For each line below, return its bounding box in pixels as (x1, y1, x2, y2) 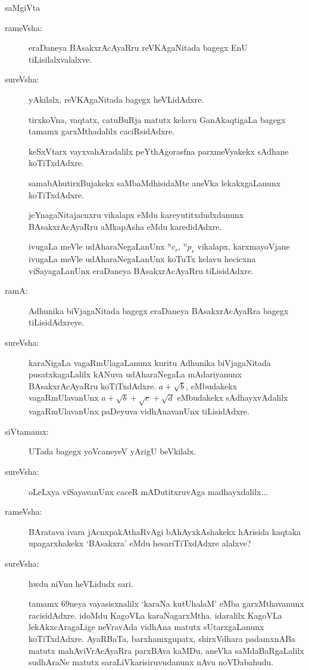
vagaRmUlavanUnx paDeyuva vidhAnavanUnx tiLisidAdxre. (29, 405, 249, 417)
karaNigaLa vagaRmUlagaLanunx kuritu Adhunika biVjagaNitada (29, 356, 271, 368)
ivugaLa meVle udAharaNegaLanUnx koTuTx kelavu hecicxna (29, 253, 256, 265)
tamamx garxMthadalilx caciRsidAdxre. (29, 125, 174, 137)
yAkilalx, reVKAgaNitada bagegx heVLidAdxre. (29, 93, 204, 105)
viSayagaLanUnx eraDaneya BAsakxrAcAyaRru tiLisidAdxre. (29, 264, 254, 276)
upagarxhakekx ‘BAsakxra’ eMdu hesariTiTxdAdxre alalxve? (29, 537, 251, 549)
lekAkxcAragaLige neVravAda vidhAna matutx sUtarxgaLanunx (29, 620, 264, 633)
